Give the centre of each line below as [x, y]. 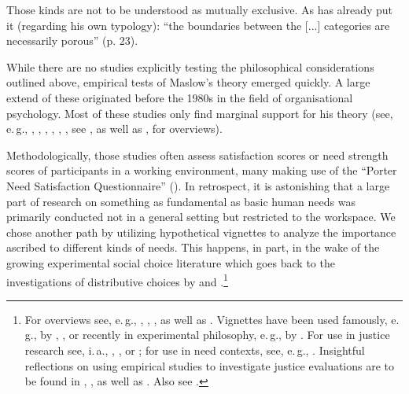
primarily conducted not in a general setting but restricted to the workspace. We [201, 217]
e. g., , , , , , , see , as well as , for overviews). [114, 129]
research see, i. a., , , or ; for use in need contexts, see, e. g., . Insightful [195, 350]
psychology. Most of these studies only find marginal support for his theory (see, [200, 113]
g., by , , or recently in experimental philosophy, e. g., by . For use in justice [207, 335]
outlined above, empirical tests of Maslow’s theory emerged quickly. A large [188, 82]
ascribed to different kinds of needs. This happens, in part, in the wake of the [193, 247]
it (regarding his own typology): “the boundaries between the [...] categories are [198, 25]
